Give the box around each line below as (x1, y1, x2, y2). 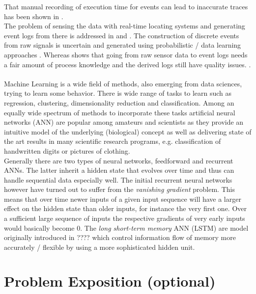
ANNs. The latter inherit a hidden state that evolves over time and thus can (4, 165, 234, 175)
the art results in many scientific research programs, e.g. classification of (4, 136, 221, 146)
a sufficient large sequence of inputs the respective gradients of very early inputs (4, 213, 245, 223)
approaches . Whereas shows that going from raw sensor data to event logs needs (4, 49, 248, 59)
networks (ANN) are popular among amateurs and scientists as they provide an (4, 117, 244, 127)
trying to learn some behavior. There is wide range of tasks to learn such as (4, 88, 232, 98)
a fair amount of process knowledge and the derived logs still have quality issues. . (4, 59, 251, 69)
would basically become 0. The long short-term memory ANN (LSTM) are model (4, 222, 249, 233)
